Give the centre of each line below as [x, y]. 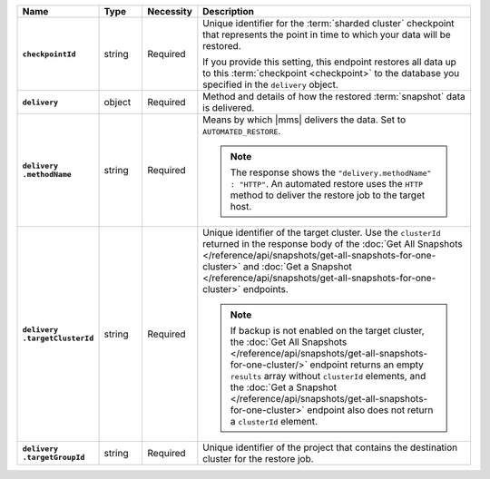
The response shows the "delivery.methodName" [331, 172]
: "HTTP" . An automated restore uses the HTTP [327, 184]
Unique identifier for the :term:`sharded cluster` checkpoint [328, 23]
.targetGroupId [54, 457]
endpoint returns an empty [367, 365]
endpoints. [266, 289]
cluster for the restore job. [258, 459]
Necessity [170, 11]
